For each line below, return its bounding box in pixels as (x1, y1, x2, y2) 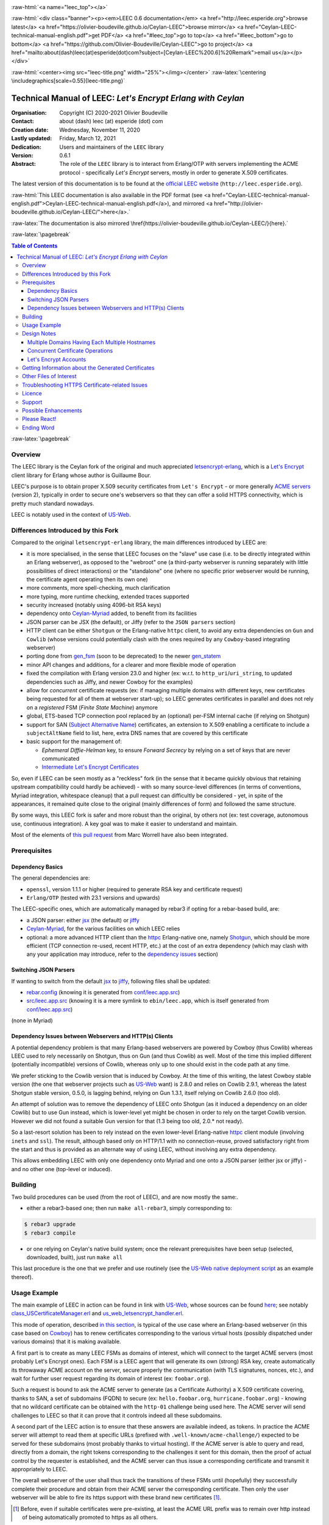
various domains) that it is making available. (11, 1338, 121, 1345)
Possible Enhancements (22, 406, 82, 414)
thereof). (11, 1273, 34, 1280)
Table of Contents (11, 242, 58, 249)
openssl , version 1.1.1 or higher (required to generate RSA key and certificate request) (26, 885, 243, 893)
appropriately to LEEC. (11, 1465, 68, 1473)
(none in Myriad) (11, 1017, 53, 1024)
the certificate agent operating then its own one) (26, 575, 149, 583)
